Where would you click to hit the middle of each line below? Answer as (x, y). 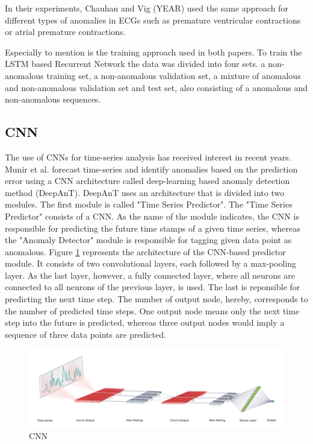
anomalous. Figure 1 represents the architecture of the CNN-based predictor (145, 251)
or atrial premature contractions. (65, 32)
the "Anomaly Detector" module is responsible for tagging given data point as (148, 240)
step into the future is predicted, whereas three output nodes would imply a (145, 322)
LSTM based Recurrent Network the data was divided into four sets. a (135, 64)
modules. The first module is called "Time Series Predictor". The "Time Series (149, 204)
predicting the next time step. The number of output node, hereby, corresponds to (156, 299)
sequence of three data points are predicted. (85, 334)
